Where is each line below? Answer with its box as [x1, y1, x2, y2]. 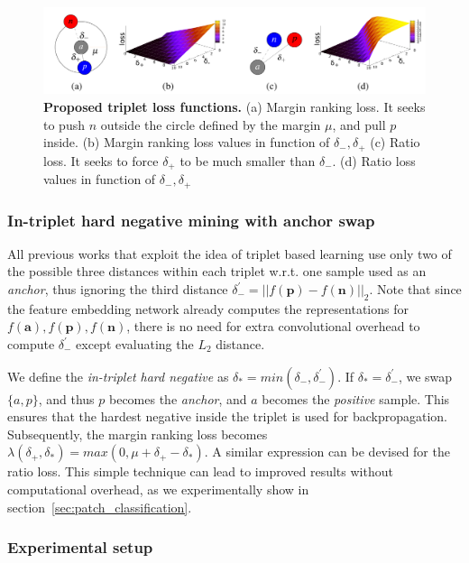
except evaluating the [76, 335, 194, 353]
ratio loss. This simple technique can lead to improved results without [7, 462, 393, 481]
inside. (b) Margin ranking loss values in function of [43, 133, 330, 152]
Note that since [377, 280, 462, 299]
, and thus [38, 389, 95, 408]
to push [43, 115, 85, 134]
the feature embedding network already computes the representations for [7, 299, 409, 318]
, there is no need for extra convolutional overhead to [126, 317, 420, 336]
